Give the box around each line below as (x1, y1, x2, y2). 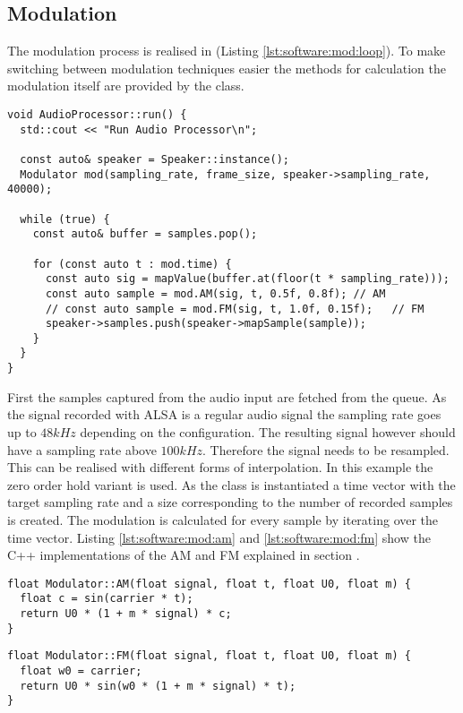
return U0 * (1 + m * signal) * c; (20, 607, 232, 621)
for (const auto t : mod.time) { (32, 257, 232, 271)
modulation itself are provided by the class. (7, 76, 244, 95)
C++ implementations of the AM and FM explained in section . (7, 545, 360, 564)
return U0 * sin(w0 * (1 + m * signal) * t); (20, 679, 296, 692)
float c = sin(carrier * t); (20, 592, 193, 606)
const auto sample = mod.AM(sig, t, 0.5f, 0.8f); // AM (45, 287, 386, 300)
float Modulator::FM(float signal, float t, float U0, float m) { (7, 649, 412, 663)
